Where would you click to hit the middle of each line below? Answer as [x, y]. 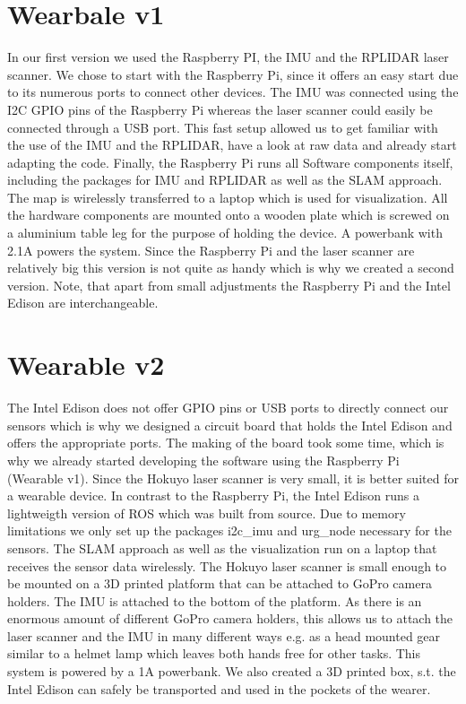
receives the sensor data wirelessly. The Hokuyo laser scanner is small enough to [227, 565]
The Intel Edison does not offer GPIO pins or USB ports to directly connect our [228, 408]
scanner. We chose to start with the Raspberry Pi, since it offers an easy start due [233, 74]
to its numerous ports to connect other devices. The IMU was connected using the [233, 92]
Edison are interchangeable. [83, 303]
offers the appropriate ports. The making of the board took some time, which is [226, 443]
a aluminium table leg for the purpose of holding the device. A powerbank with [225, 233]
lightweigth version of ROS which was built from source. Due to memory [207, 513]
